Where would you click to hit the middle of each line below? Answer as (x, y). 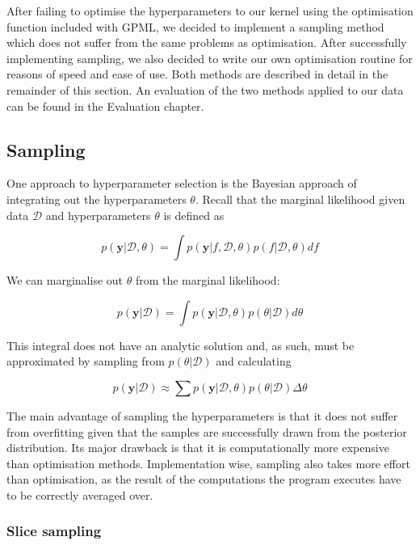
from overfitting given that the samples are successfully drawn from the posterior (207, 431)
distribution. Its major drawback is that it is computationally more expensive (198, 448)
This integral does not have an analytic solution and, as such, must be (181, 345)
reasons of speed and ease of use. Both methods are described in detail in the (197, 74)
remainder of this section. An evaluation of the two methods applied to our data (205, 89)
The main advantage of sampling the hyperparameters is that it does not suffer (202, 415)
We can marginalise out (65, 280)
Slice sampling (54, 531)
